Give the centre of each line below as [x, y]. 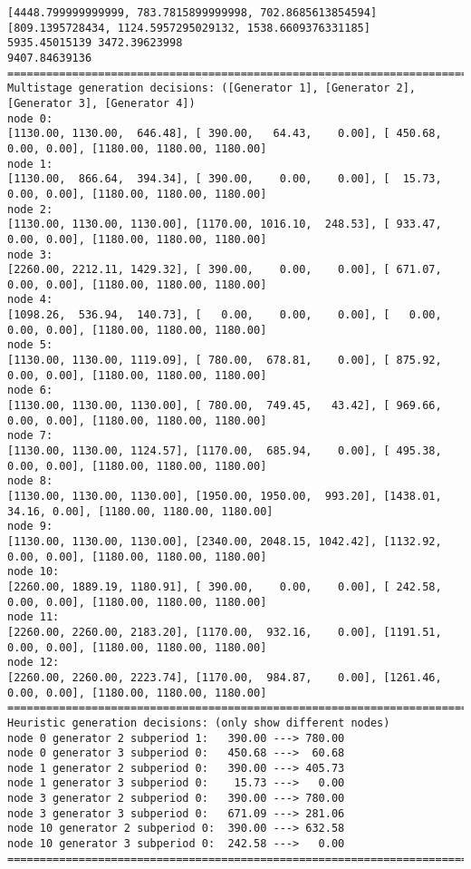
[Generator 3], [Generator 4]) [101, 103]
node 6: [30, 391]
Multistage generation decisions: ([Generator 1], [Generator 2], [212, 88]
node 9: [30, 527]
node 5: [30, 345]
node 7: [30, 436]
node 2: [30, 209]
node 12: [34, 663]
